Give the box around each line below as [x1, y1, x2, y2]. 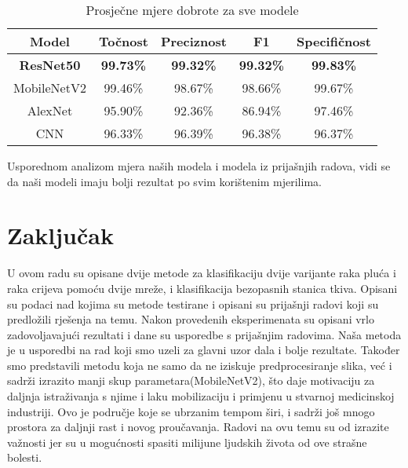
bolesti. [7, 449, 42, 466]
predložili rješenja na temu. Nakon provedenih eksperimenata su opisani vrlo [7, 311, 374, 327]
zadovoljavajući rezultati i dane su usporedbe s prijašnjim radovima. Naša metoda [7, 326, 402, 342]
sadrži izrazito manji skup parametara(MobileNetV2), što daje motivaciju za [7, 372, 375, 389]
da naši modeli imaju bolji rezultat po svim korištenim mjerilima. [7, 173, 322, 189]
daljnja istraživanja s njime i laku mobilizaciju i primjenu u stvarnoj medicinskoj [7, 388, 395, 404]
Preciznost [160, 32, 227, 50]
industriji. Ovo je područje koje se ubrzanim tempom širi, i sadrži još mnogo [7, 403, 375, 419]
